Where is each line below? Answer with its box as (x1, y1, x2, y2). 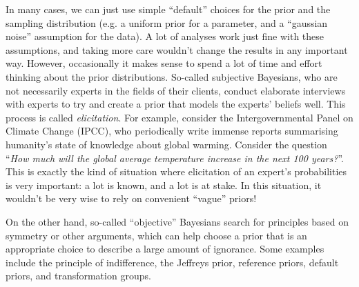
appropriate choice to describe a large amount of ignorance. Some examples (6, 241, 324, 256)
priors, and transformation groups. (6, 268, 151, 283)
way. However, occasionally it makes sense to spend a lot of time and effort (6, 56, 322, 70)
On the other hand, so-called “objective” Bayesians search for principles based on (6, 214, 349, 228)
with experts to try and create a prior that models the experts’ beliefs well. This (6, 97, 346, 111)
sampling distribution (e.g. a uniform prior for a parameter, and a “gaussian (6, 15, 328, 30)
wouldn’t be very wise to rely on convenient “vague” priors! (6, 191, 257, 206)
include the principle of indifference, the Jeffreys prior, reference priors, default (6, 255, 339, 269)
